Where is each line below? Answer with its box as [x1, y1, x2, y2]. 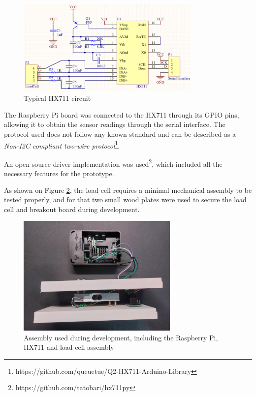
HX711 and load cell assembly [24, 342, 114, 352]
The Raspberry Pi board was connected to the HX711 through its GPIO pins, [4, 109, 239, 120]
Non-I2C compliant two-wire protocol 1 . [4, 139, 120, 151]
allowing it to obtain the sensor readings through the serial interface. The [4, 119, 225, 129]
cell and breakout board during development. [4, 204, 140, 214]
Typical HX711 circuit [24, 93, 91, 103]
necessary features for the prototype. [4, 168, 114, 178]
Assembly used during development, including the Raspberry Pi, [24, 332, 218, 342]
